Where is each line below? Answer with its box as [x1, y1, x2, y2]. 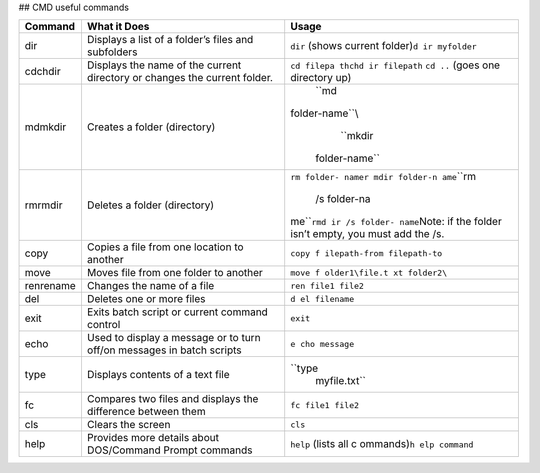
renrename [24, 279, 77, 293]
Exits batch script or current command [86, 305, 269, 319]
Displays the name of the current [86, 58, 242, 72]
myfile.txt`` [315, 374, 367, 388]
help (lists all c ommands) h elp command [290, 437, 474, 451]
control [86, 318, 121, 332]
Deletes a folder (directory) [86, 198, 215, 212]
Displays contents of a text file [86, 368, 230, 382]
